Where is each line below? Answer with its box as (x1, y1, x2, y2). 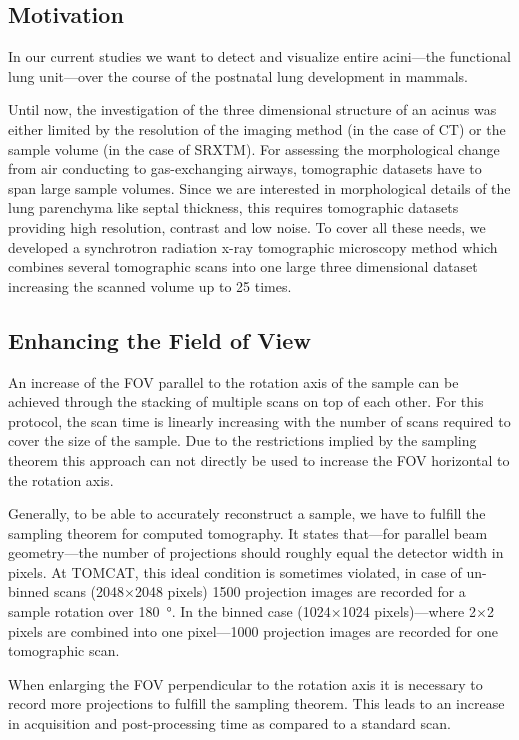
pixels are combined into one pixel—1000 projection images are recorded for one (8, 620, 498, 641)
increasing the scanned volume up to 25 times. (8, 275, 292, 296)
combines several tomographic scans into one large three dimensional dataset (8, 256, 478, 277)
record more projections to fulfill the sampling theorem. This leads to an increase (8, 693, 505, 714)
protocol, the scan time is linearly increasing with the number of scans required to (8, 410, 511, 431)
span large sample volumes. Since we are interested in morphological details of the (8, 177, 511, 198)
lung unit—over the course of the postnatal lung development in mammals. (8, 65, 468, 86)
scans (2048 (53, 581, 125, 602)
